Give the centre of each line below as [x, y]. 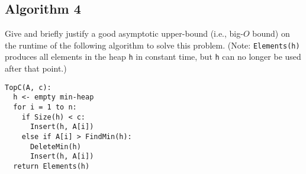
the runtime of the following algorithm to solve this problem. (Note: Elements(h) [152, 45]
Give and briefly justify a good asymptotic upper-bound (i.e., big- [124, 33]
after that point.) [36, 68]
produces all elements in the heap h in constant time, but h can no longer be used [153, 57]
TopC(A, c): [28, 87]
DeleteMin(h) [55, 146]
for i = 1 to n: [45, 107]
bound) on [271, 33]
